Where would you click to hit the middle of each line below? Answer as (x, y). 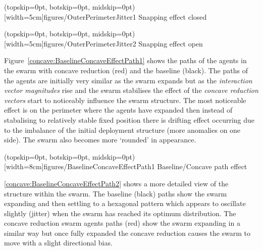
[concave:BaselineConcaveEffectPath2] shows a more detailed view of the (116, 183)
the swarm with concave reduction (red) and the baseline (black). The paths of (126, 70)
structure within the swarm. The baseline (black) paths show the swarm (116, 193)
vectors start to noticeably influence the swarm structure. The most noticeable (125, 100)
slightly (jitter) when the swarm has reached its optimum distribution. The (120, 213)
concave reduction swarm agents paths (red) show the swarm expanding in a (122, 223)
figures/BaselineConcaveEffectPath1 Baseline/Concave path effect (145, 166)
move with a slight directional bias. (58, 243)
